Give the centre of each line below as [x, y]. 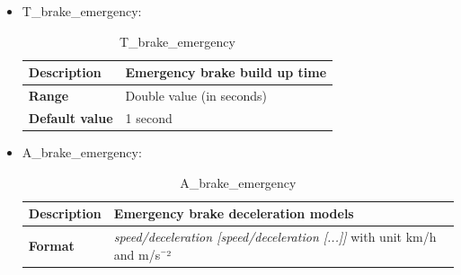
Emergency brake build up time [226, 72]
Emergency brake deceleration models [234, 213]
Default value [71, 117]
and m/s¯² [142, 254]
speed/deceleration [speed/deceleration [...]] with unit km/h [275, 236]
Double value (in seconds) [196, 96]
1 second [149, 117]
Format [51, 245]
